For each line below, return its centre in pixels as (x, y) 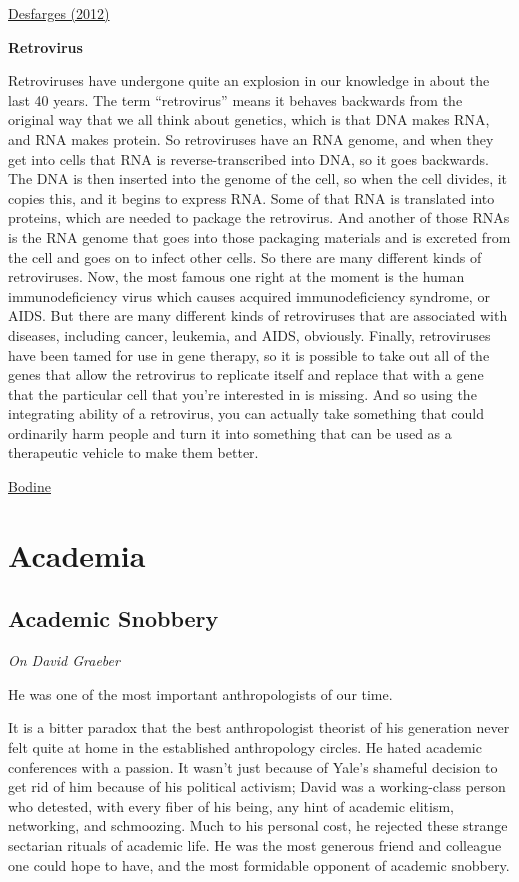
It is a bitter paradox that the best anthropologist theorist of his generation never (259, 727)
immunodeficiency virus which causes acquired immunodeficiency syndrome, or (249, 295)
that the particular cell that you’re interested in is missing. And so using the (242, 393)
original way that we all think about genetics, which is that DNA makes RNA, (249, 119)
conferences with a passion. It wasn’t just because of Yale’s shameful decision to (253, 766)
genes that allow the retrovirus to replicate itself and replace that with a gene (246, 374)
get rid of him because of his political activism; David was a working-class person (257, 786)
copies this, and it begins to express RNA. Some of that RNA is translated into (251, 197)
